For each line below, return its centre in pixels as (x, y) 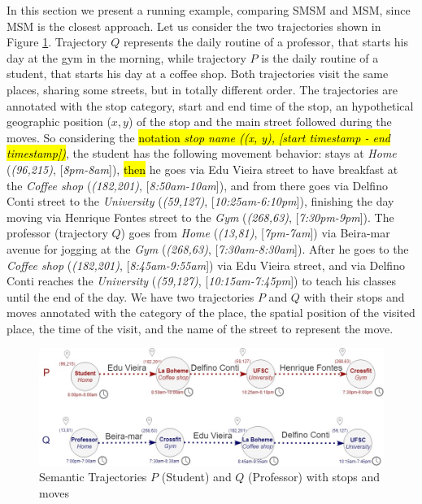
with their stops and (354, 296)
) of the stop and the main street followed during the (260, 122)
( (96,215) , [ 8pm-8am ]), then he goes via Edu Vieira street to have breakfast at (202, 169)
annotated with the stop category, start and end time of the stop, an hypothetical (210, 105)
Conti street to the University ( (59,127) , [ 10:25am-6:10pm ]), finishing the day (200, 201)
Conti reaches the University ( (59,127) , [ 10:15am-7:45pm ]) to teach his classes (201, 281)
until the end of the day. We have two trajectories (131, 296)
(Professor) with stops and (314, 477)
